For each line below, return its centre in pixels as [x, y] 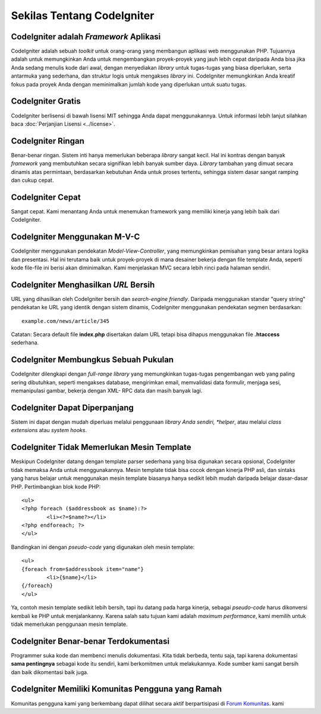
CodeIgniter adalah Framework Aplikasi [86, 37]
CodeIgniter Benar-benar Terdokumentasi [90, 641]
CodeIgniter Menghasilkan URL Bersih [83, 285]
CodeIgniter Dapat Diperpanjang [72, 407]
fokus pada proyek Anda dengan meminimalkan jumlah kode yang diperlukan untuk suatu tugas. [129, 84]
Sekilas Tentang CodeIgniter [83, 15]
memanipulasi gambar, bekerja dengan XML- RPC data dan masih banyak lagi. [107, 391]
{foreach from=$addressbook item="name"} [83, 569]
